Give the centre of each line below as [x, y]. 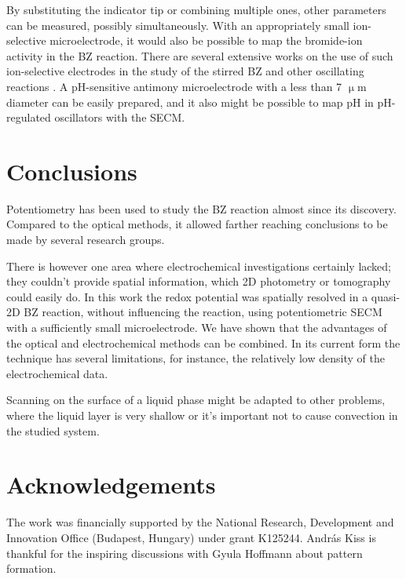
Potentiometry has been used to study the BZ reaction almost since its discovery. [201, 208]
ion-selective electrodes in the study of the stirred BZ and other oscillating [185, 71]
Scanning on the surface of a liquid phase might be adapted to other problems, [196, 400]
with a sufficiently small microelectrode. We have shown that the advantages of [197, 328]
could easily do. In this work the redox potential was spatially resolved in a [187, 296]
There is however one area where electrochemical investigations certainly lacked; [199, 266]
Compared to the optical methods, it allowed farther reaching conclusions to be [197, 224]
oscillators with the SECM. [120, 117]
